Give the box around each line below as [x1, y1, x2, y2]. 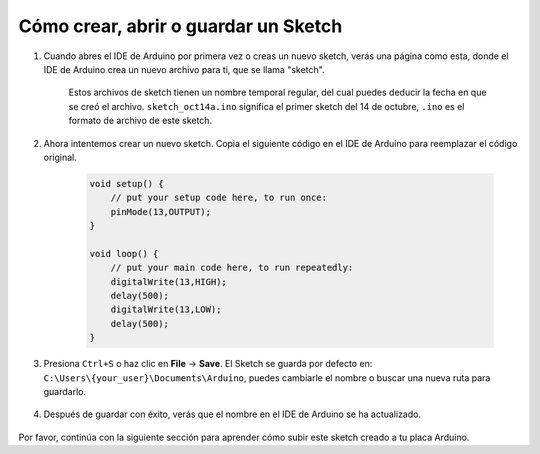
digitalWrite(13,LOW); [110, 304, 222, 315]
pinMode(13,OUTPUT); [110, 206, 212, 217]
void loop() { [89, 248, 159, 259]
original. [43, 151, 77, 163]
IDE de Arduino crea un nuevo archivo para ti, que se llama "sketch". [43, 63, 325, 75]
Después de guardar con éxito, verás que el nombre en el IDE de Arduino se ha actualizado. [43, 408, 422, 420]
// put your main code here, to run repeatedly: [110, 262, 354, 274]
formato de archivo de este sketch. [68, 115, 213, 127]
